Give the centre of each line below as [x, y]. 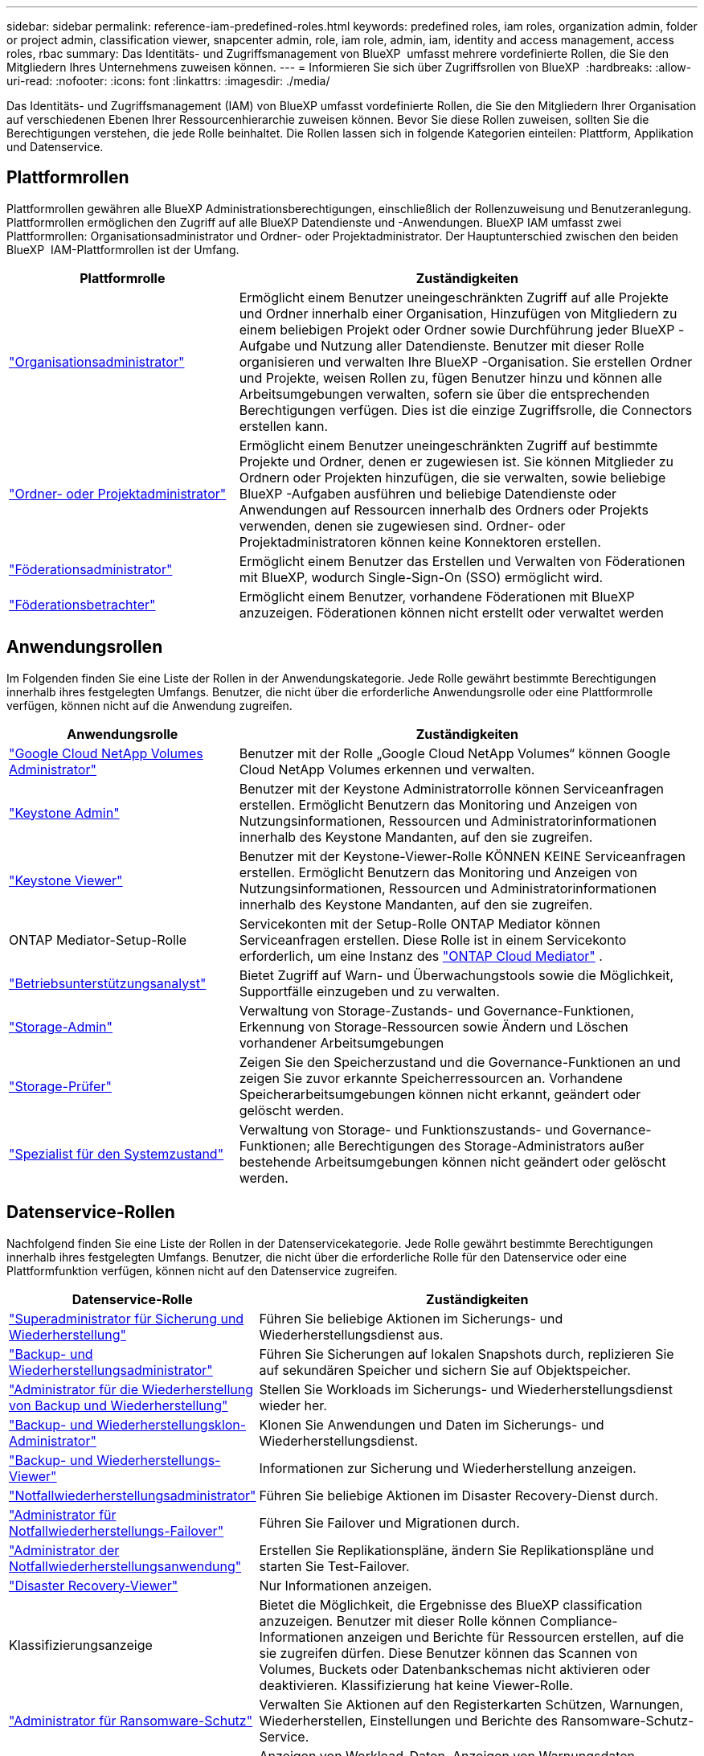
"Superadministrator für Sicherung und [127, 1318]
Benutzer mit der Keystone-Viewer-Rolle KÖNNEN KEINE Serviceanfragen [462, 856]
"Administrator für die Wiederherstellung [131, 1389]
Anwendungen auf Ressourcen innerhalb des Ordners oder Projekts [444, 509]
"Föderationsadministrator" [91, 569]
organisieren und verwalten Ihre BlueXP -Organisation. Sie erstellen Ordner [466, 361]
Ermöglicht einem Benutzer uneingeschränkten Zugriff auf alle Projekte [454, 297]
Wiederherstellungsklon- [172, 1424]
